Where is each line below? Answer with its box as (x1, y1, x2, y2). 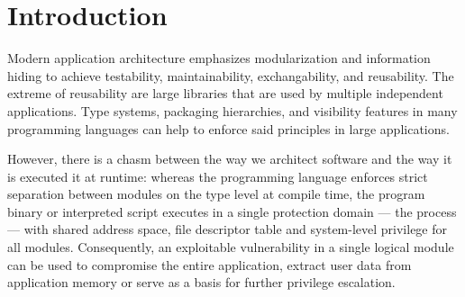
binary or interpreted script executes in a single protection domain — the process (7, 202, 457, 220)
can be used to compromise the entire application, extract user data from (7, 255, 412, 274)
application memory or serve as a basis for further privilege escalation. (7, 273, 396, 292)
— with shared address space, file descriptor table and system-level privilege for (7, 220, 448, 238)
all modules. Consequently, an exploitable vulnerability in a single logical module (7, 238, 454, 256)
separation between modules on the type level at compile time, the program (7, 184, 425, 203)
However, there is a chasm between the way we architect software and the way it (7, 149, 452, 168)
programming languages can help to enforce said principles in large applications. (7, 119, 450, 138)
